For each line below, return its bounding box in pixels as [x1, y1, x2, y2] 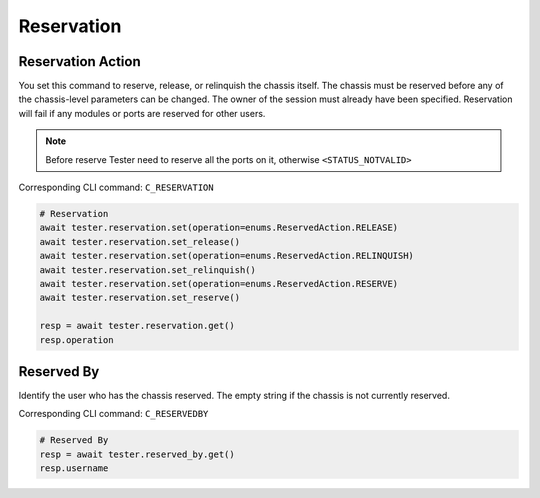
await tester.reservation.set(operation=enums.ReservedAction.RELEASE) [39, 222, 399, 234]
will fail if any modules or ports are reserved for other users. [18, 107, 266, 119]
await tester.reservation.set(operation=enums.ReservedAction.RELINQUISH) [39, 250, 415, 262]
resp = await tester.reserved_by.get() [39, 448, 235, 460]
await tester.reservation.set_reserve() [39, 292, 240, 304]
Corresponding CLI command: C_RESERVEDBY [18, 408, 209, 420]
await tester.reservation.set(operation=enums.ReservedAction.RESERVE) [39, 278, 399, 289]
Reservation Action [18, 53, 141, 70]
